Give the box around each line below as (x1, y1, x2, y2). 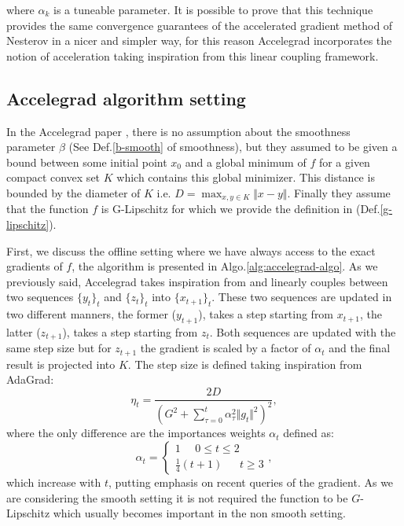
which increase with (6, 474, 101, 491)
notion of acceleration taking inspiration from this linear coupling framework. (6, 47, 379, 64)
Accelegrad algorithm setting (6, 86, 246, 110)
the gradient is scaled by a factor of (140, 340, 311, 356)
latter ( (6, 323, 41, 340)
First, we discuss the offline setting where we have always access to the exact (6, 242, 376, 259)
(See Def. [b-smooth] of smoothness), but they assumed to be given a (68, 138, 398, 155)
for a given (318, 153, 370, 170)
